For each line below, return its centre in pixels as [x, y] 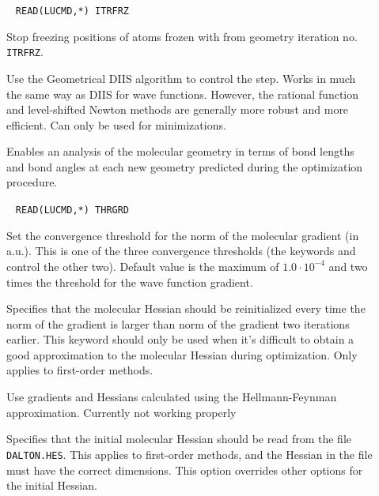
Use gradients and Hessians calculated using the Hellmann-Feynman [172, 397]
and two [348, 266]
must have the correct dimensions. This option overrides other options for [185, 470]
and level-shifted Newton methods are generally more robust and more [178, 109]
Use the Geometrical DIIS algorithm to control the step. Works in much [181, 78]
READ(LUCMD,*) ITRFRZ [72, 11]
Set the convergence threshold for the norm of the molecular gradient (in [183, 235]
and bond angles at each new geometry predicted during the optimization [185, 166]
